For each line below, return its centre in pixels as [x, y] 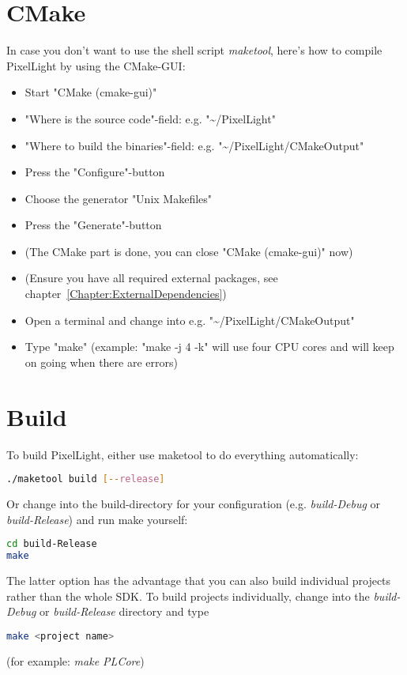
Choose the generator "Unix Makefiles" [119, 198]
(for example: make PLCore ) [75, 660]
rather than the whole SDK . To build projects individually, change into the [188, 596]
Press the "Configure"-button [95, 172]
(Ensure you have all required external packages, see [151, 278]
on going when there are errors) [101, 362]
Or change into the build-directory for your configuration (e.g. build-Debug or [194, 504]
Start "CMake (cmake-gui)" [91, 92]
